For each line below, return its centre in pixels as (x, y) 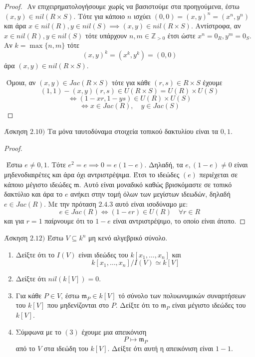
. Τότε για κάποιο (99, 16)
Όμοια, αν (21, 82)
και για (14, 221)
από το (25, 348)
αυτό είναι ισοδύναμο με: (151, 203)
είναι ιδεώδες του (103, 254)
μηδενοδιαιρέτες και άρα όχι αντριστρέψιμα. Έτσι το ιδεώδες (92, 175)
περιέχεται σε (219, 175)
